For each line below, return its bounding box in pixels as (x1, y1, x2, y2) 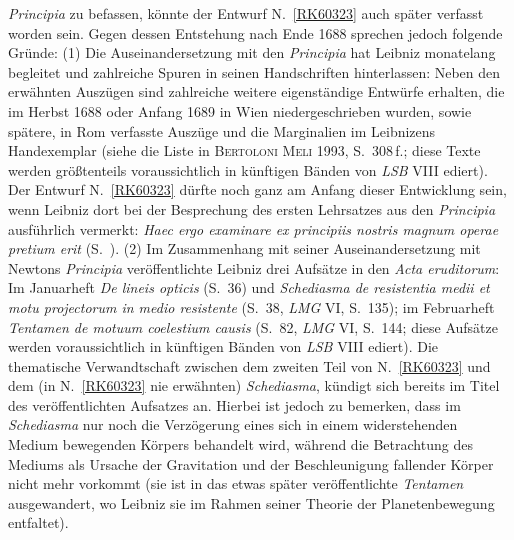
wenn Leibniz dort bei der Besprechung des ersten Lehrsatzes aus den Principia (8, 198, 496, 219)
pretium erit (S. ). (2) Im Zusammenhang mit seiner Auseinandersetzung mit (8, 238, 481, 259)
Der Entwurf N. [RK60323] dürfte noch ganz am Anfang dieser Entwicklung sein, (8, 179, 507, 200)
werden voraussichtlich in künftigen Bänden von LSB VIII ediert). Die (8, 336, 439, 357)
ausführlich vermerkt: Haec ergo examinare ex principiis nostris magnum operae (8, 218, 499, 239)
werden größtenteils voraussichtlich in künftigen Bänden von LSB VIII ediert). (8, 159, 488, 180)
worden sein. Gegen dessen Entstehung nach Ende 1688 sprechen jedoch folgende (8, 22, 503, 43)
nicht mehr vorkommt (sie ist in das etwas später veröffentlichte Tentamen (8, 473, 464, 494)
